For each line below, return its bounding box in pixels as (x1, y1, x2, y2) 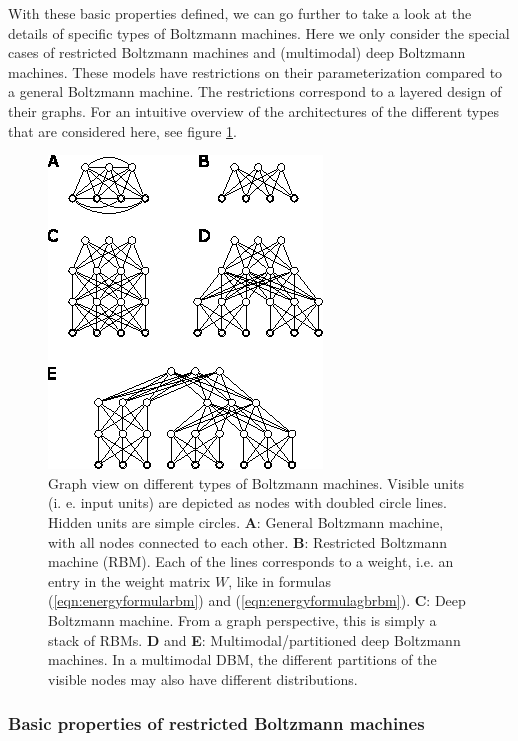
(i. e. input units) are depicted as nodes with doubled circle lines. (48, 492, 448, 513)
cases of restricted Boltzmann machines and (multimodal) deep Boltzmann (8, 42, 466, 63)
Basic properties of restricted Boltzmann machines (8, 711, 425, 736)
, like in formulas (228, 570, 331, 591)
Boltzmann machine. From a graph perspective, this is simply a (48, 609, 437, 630)
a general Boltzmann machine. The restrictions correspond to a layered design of (8, 81, 502, 102)
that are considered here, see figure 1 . (8, 120, 237, 141)
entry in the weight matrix (48, 570, 211, 591)
